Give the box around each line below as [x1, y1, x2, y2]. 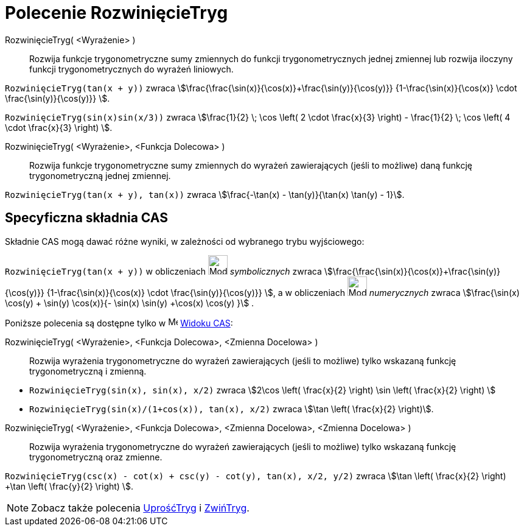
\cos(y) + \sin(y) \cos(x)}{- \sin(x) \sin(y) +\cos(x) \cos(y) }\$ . [5, 297, 254, 308]
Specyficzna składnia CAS [5, 210, 168, 226]
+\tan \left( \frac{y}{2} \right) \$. [5, 480, 133, 491]
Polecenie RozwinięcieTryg [5, 2, 228, 23]
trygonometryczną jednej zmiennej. [29, 170, 171, 181]
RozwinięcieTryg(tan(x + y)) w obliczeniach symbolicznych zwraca [5, 265, 322, 276]
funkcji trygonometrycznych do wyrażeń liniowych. [29, 63, 234, 74]
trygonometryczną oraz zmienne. [29, 451, 162, 462]
